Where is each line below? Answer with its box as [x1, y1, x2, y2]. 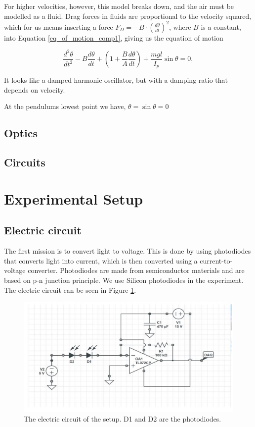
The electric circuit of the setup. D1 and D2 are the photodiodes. [24, 413, 221, 424]
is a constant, [201, 21, 241, 32]
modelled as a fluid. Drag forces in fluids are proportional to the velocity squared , [4, 10, 252, 21]
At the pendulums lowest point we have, [4, 101, 126, 111]
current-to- [200, 255, 233, 266]
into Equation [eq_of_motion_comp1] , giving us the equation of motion [4, 32, 223, 43]
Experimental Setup [4, 188, 143, 209]
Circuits [4, 155, 45, 170]
